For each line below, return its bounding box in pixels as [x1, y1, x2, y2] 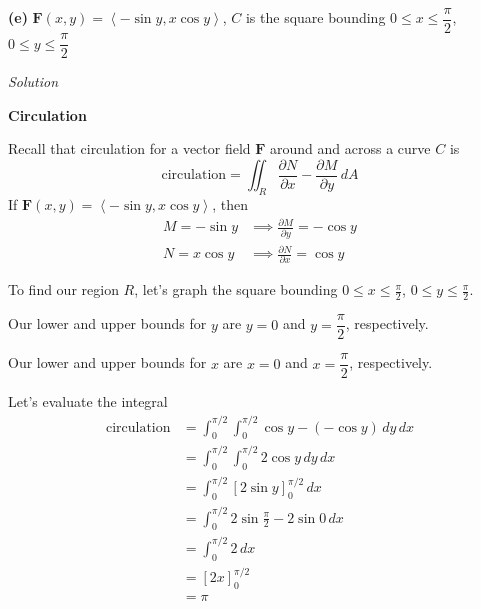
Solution [8, 71, 59, 92]
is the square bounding [245, 7, 386, 28]
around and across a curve [270, 138, 431, 159]
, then [212, 194, 248, 215]
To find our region [8, 279, 119, 300]
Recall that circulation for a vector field [8, 138, 251, 159]
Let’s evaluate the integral [8, 391, 168, 412]
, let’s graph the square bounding [134, 279, 338, 300]
